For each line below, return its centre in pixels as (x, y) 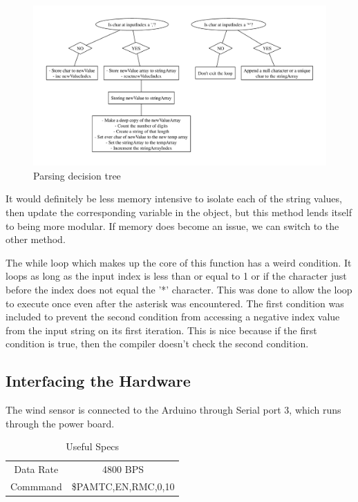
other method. (36, 239)
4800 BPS (123, 469)
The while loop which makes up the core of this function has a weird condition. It (179, 262)
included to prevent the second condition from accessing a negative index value (173, 317)
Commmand (36, 486)
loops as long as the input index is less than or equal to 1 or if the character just (176, 276)
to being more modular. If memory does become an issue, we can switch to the (172, 225)
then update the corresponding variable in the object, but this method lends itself (179, 212)
